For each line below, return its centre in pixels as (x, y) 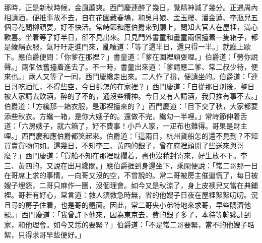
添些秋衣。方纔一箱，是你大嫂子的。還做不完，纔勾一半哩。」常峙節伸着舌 (126, 116)
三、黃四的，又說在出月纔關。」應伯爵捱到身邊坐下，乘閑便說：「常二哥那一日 (131, 165)
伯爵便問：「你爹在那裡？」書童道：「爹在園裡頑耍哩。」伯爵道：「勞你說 (141, 56)
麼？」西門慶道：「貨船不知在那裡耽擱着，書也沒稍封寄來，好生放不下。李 (126, 155)
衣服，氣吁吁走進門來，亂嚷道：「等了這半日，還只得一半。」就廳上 (134, 47)
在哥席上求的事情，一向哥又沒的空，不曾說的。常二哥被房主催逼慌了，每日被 (131, 175)
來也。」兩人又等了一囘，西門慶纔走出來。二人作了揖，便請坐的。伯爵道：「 (127, 76)
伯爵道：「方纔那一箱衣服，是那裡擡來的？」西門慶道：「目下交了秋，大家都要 (131, 106)
